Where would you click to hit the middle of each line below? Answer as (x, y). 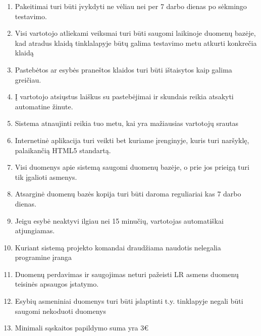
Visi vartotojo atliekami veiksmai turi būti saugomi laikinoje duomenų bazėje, (135, 33)
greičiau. (28, 79)
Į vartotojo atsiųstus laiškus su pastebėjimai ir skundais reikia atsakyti (124, 96)
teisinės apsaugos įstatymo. (57, 284)
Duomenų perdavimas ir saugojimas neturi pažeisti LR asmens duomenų (127, 274)
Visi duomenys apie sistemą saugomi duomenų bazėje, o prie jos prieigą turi (132, 167)
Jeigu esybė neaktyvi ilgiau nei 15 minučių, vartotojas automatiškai (119, 220)
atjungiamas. (35, 230)
